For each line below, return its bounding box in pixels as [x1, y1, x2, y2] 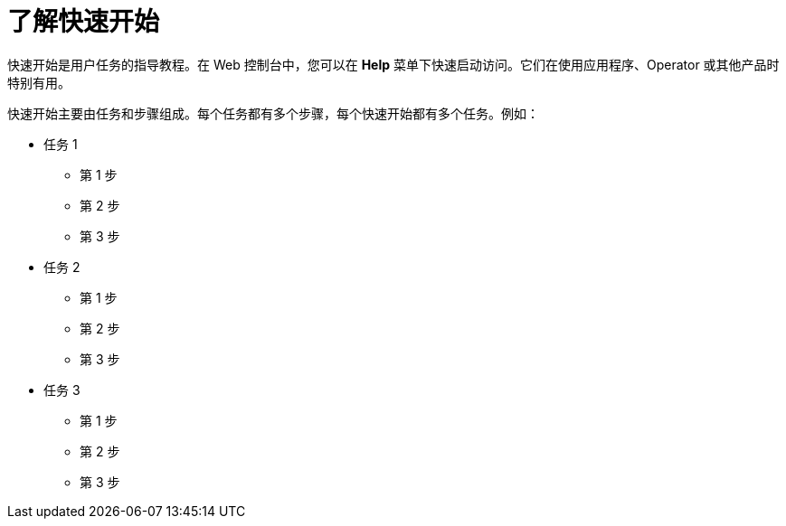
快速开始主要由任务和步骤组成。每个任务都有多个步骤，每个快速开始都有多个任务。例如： [7, 105, 539, 121]
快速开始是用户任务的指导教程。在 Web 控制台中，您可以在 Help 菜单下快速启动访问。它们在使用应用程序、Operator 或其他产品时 [7, 56, 780, 72]
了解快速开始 [7, 6, 160, 37]
